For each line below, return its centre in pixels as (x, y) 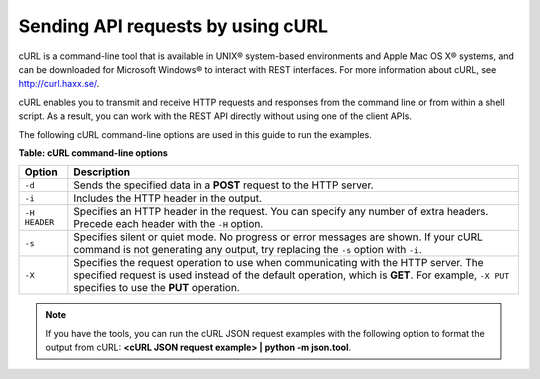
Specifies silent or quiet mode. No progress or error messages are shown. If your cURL (278, 237)
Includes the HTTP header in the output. (167, 198)
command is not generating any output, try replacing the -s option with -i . (247, 250)
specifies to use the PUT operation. (156, 288)
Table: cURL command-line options (93, 152)
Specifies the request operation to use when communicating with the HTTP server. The (278, 263)
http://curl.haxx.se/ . (59, 84)
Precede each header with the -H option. (168, 224)
